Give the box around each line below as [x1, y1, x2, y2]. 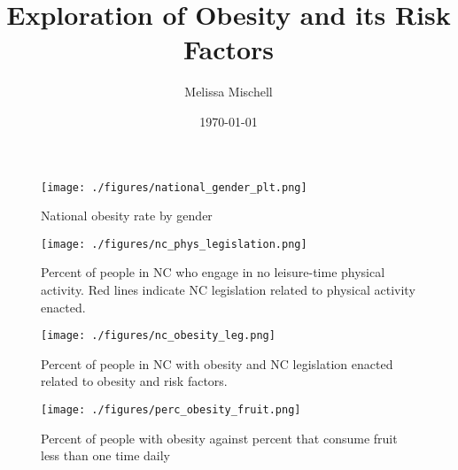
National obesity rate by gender [41, 206, 213, 225]
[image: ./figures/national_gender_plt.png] [41, 181, 307, 194]
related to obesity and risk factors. [41, 372, 228, 390]
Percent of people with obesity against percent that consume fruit [41, 428, 398, 447]
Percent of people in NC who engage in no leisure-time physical [41, 263, 385, 281]
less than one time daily [41, 446, 170, 465]
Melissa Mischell [184, 82, 273, 101]
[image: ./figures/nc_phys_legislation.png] [41, 237, 307, 250]
